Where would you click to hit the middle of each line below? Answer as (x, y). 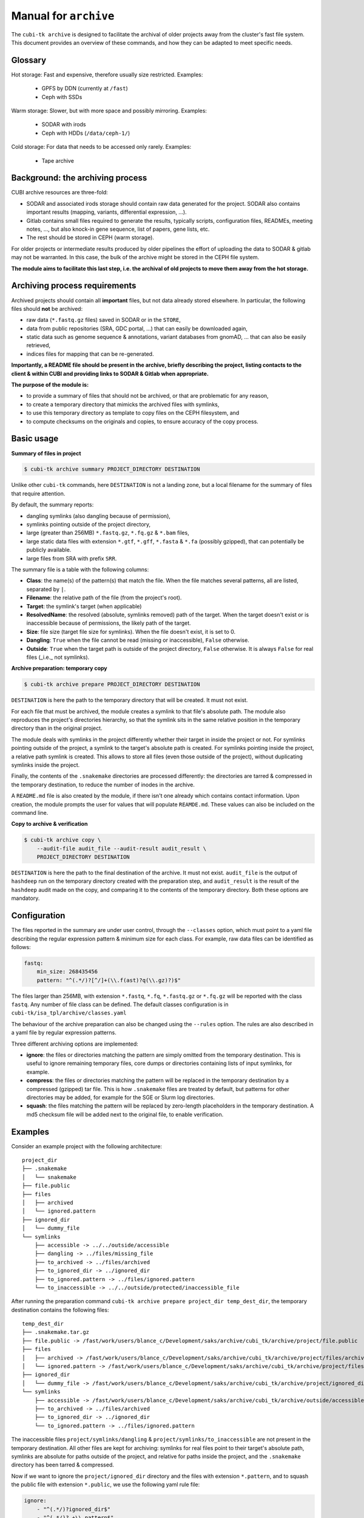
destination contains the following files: (60, 1310)
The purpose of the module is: (50, 385)
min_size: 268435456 (67, 972)
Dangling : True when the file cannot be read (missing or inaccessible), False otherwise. (138, 640)
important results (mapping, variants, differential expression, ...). (107, 212)
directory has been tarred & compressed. (63, 1465)
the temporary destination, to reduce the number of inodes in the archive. (103, 785)
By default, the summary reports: (52, 505)
